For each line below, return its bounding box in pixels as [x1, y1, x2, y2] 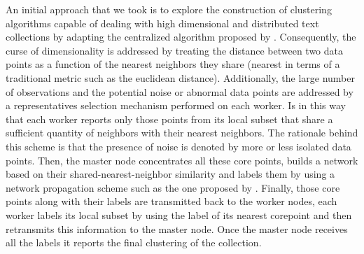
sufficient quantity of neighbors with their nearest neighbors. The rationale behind [6, 125, 358, 140]
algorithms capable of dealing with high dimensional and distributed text [6, 15, 319, 30]
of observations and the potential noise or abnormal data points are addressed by [6, 84, 353, 99]
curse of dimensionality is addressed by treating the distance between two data [6, 43, 343, 57]
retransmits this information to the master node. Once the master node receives [6, 221, 348, 236]
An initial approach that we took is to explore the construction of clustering [6, 2, 332, 16]
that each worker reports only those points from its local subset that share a [6, 111, 333, 126]
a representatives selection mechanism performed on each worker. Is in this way [6, 98, 346, 113]
